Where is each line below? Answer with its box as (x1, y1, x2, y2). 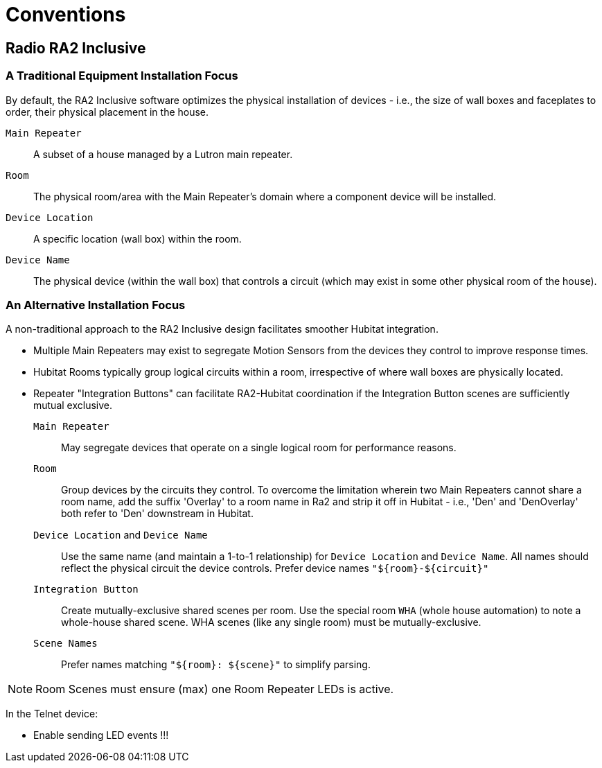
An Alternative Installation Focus (6, 297, 186, 312)
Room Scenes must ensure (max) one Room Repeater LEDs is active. (35, 682, 394, 697)
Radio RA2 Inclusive (6, 39, 146, 57)
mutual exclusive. (33, 399, 113, 412)
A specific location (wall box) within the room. (33, 232, 242, 245)
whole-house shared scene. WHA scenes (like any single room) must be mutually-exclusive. (61, 616, 481, 629)
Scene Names (33, 638, 98, 649)
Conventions (6, 3, 126, 26)
